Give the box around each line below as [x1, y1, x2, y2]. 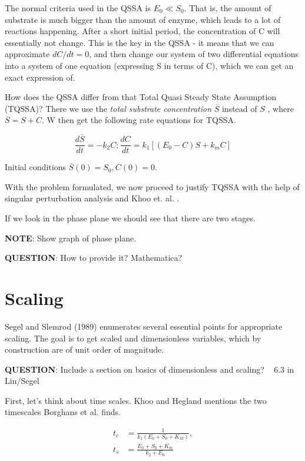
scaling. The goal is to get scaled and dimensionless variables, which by [5, 331, 261, 344]
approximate [5, 48, 50, 60]
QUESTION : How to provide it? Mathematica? [5, 251, 183, 264]
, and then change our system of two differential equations [89, 48, 299, 60]
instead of [221, 102, 257, 114]
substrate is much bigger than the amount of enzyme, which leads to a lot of [5, 13, 281, 25]
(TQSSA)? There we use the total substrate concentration [5, 102, 212, 114]
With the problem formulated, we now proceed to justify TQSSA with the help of [5, 180, 300, 193]
